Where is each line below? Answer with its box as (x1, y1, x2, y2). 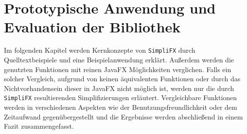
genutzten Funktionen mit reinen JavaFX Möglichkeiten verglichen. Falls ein (4, 64, 231, 74)
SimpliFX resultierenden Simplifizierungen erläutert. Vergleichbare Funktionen (4, 92, 237, 103)
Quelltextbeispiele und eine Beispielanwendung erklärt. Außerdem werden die (4, 54, 234, 64)
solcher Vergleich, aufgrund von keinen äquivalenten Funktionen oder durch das (4, 74, 241, 84)
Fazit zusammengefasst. (4, 121, 74, 131)
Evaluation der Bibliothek (4, 17, 181, 37)
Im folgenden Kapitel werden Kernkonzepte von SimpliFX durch (4, 45, 195, 55)
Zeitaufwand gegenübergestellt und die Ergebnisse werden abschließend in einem (4, 111, 243, 121)
